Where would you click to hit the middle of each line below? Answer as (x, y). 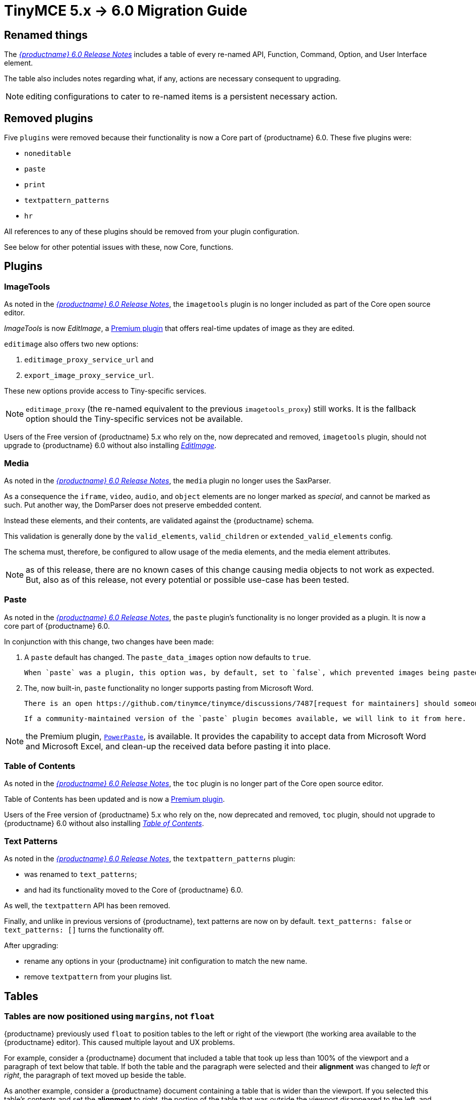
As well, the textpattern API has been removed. (87, 906)
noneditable (48, 154)
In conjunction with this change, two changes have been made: (109, 641)
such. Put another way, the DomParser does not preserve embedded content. (133, 505)
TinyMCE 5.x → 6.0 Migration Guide (126, 11)
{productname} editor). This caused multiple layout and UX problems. (120, 1042)
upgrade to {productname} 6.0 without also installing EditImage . (110, 446)
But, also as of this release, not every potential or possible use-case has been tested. (188, 580)
